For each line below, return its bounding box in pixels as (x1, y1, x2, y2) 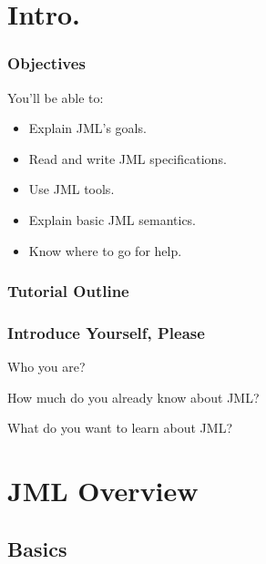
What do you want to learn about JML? (7, 418, 233, 437)
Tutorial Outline (7, 280, 129, 303)
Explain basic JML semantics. (28, 210, 197, 229)
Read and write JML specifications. (28, 149, 227, 168)
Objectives (7, 52, 86, 75)
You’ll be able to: (7, 87, 104, 107)
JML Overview (7, 472, 199, 509)
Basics (7, 534, 67, 562)
